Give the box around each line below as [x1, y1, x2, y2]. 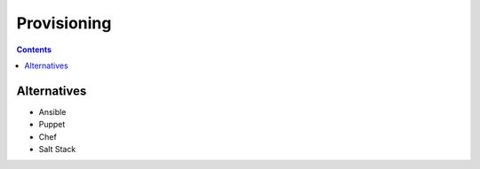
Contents [16, 44, 52, 55]
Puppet [38, 119, 66, 130]
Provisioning [16, 13, 112, 33]
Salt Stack [38, 144, 76, 155]
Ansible [38, 106, 67, 117]
